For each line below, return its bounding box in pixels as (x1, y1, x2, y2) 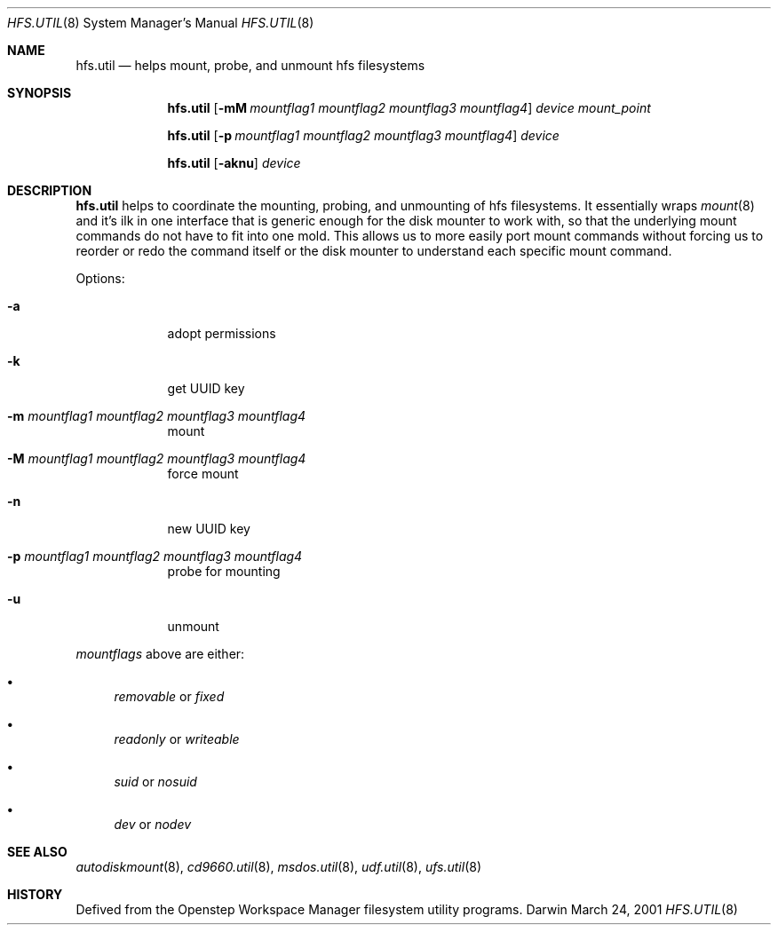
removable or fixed (114, 689, 225, 704)
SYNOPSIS (7, 85, 72, 100)
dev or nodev (114, 817, 192, 832)
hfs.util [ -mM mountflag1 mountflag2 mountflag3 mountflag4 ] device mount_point (167, 100, 651, 115)
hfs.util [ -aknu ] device (167, 155, 301, 170)
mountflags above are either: (75, 646, 245, 661)
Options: (75, 271, 125, 286)
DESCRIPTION (7, 183, 92, 198)
